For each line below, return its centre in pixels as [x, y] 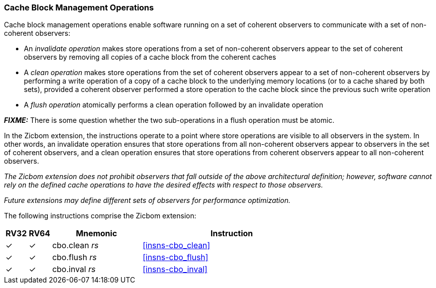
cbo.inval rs [74, 269]
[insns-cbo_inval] [175, 269]
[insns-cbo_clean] [176, 245]
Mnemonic [97, 234]
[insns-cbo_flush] [175, 257]
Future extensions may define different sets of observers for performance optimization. [147, 200]
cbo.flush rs [74, 257]
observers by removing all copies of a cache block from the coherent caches [150, 57]
